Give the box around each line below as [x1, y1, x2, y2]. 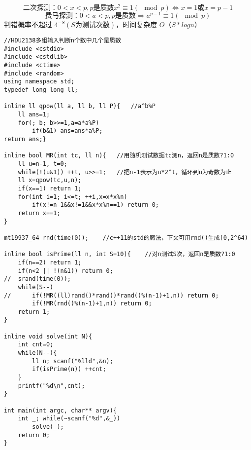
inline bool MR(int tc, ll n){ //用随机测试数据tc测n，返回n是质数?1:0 [4, 152, 234, 159]
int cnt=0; [18, 341, 54, 348]
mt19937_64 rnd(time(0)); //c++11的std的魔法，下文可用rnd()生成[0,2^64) [4, 234, 248, 241]
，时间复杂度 [116, 19, 157, 30]
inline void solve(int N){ [4, 333, 92, 340]
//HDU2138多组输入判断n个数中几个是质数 [4, 37, 122, 44]
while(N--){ [18, 349, 57, 357]
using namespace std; [4, 78, 75, 85]
